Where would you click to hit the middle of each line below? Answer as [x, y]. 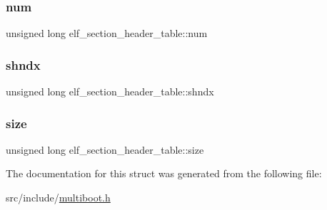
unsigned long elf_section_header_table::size [105, 149]
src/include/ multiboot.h [58, 198]
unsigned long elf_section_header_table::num [107, 33]
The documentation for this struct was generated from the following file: [164, 173]
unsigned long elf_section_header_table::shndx [110, 91]
